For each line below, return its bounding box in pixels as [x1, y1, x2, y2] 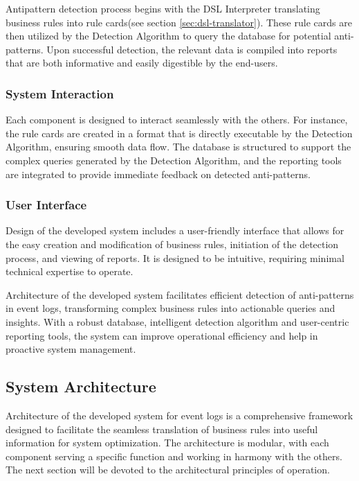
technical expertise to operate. [6, 264, 134, 279]
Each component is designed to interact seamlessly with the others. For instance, [6, 112, 348, 127]
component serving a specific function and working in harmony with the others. [6, 448, 342, 463]
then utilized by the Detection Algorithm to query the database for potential [6, 28, 331, 43]
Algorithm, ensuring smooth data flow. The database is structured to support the [6, 139, 351, 154]
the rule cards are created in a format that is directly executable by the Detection [6, 125, 353, 140]
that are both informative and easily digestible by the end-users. [6, 55, 278, 70]
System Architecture [6, 376, 156, 397]
